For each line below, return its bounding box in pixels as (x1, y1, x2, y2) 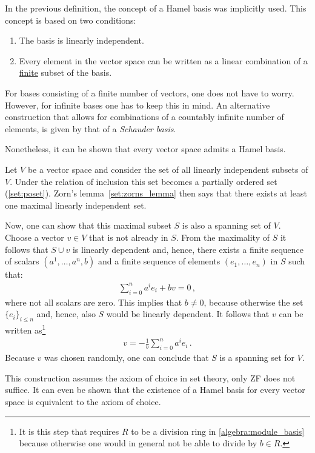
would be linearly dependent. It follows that (106, 307, 270, 320)
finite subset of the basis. (19, 66, 112, 79)
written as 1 (5, 321, 46, 336)
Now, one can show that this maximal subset (5, 219, 171, 232)
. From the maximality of (176, 230, 270, 243)
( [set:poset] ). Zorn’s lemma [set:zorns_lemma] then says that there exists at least (5, 187, 308, 200)
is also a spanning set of (182, 219, 271, 232)
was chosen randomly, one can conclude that (44, 351, 209, 364)
